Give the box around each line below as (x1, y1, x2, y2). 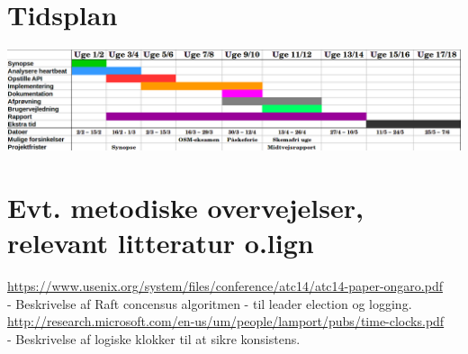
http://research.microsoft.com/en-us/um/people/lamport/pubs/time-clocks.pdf (7, 312, 445, 331)
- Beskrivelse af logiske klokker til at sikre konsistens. (7, 330, 301, 349)
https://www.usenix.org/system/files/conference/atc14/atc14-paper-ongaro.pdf (7, 277, 443, 295)
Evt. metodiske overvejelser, (7, 189, 364, 226)
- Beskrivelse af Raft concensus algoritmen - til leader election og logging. (7, 294, 412, 313)
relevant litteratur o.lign (7, 224, 314, 261)
